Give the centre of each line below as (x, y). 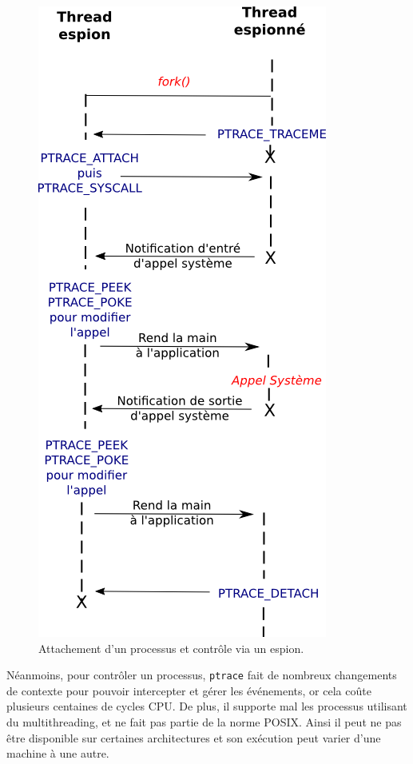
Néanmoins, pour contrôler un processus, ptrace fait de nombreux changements (202, 675)
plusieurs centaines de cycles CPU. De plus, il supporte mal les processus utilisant (207, 706)
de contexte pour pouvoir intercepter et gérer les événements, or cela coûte (189, 690)
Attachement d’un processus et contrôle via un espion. (171, 648)
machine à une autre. (58, 753)
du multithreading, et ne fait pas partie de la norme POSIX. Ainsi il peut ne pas (204, 722)
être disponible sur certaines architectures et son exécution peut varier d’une (194, 737)
